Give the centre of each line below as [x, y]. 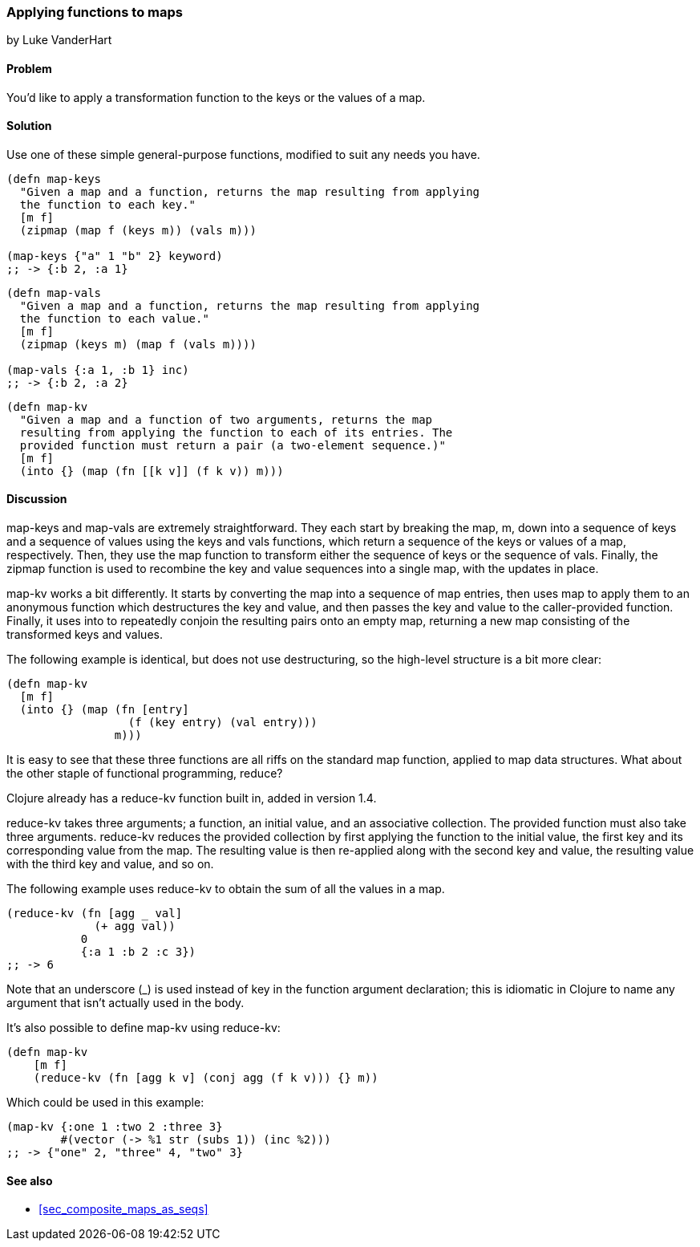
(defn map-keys [54, 179]
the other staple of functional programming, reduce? [145, 774]
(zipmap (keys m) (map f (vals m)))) [138, 344]
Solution [29, 126]
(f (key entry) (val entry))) [223, 723]
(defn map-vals [54, 292]
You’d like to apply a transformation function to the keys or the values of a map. [216, 97]
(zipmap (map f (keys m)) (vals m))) [138, 230]
